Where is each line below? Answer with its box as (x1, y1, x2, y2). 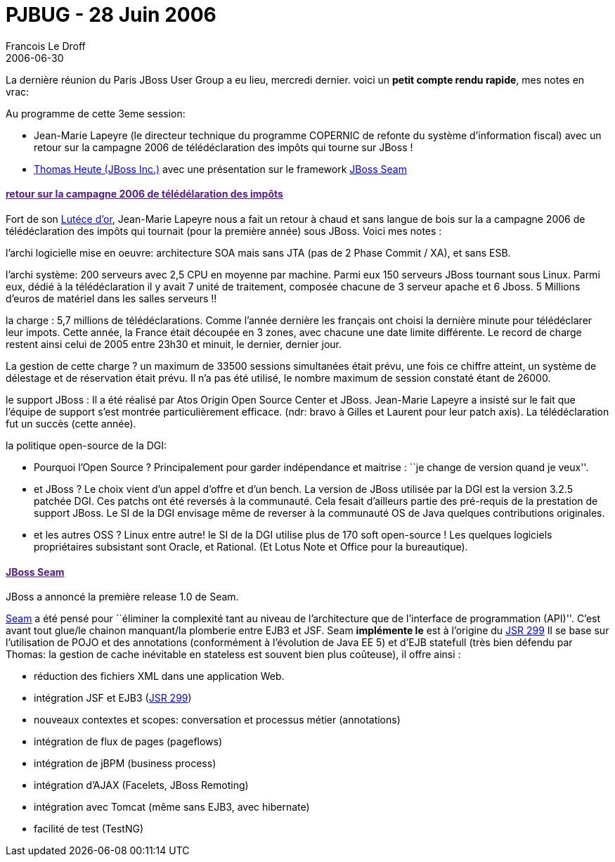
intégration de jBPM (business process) (34, 757, 216, 770)
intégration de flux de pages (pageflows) (34, 735, 223, 748)
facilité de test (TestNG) (34, 823, 144, 835)
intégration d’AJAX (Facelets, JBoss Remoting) (34, 779, 249, 792)
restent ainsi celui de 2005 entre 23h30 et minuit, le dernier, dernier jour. (6, 337, 342, 350)
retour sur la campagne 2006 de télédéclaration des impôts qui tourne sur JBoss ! (34, 141, 413, 153)
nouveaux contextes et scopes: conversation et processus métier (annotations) (34, 714, 401, 726)
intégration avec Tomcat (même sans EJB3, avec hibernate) (34, 801, 310, 813)
